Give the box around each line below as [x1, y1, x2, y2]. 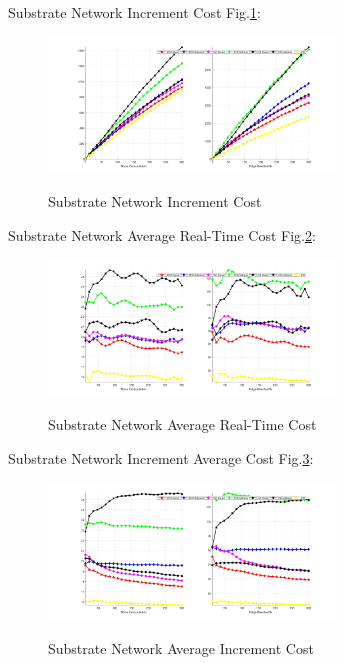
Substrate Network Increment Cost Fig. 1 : [8, 2, 261, 22]
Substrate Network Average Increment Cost [48, 637, 314, 658]
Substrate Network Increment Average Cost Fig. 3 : [8, 448, 314, 469]
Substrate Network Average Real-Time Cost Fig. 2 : [8, 225, 316, 246]
